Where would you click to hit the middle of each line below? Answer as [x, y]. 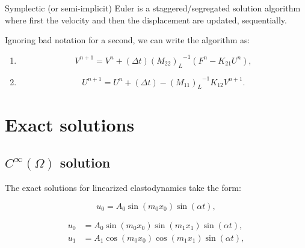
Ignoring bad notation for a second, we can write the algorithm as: [128, 40]
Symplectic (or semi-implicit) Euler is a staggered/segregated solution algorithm [153, 8]
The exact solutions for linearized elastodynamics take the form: [123, 187]
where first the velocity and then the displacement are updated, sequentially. [146, 20]
